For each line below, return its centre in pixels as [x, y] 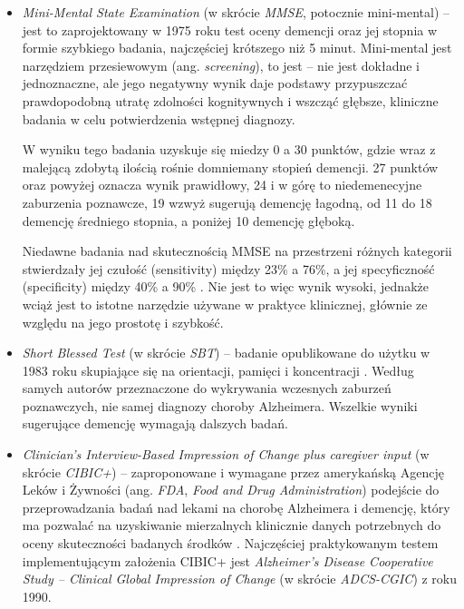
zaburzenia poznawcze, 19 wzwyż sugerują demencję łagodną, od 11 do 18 [227, 202]
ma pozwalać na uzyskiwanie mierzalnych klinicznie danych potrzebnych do [232, 525]
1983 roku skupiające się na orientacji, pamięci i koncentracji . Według [218, 370]
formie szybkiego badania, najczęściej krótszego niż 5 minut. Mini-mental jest [237, 48]
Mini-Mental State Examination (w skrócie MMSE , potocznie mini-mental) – [236, 12]
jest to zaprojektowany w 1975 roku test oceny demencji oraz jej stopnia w [230, 29]
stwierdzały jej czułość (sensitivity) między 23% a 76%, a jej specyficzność [228, 268]
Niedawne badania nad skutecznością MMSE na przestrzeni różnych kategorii [237, 251]
